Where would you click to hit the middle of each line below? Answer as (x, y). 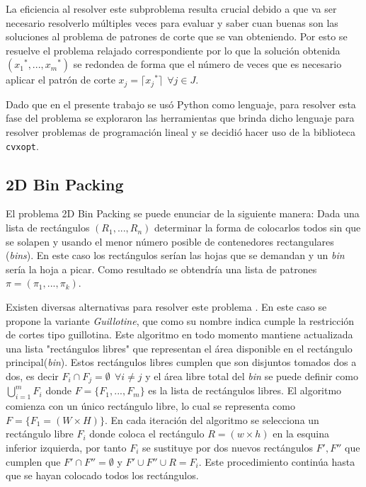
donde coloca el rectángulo (147, 434)
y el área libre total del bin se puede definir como (252, 376)
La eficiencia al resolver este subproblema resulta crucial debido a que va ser (171, 8)
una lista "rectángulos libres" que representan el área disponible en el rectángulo (179, 348)
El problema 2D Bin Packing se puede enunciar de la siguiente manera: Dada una (183, 213)
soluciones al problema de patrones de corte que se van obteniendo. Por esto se (177, 36)
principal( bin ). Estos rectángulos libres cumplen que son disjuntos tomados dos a (181, 362)
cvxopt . (22, 145)
